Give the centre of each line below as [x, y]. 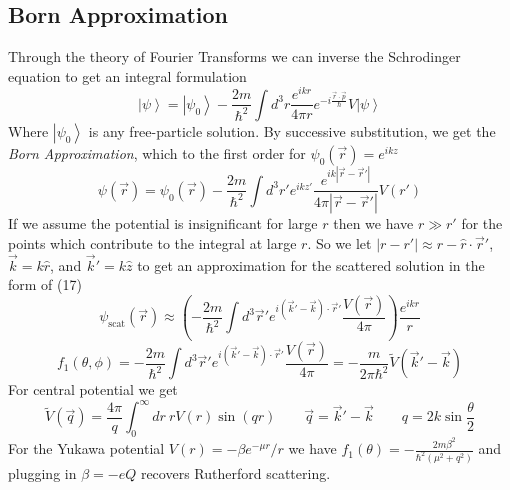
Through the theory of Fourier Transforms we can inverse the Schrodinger [234, 56]
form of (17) [45, 284]
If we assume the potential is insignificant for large [163, 223]
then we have [373, 223]
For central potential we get [93, 389]
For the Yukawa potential [86, 448]
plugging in [42, 473]
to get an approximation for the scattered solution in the [311, 264]
